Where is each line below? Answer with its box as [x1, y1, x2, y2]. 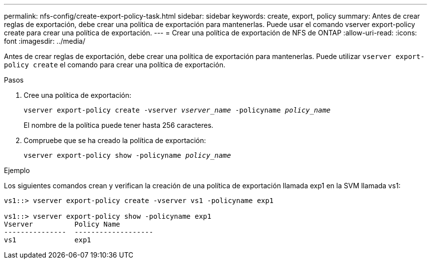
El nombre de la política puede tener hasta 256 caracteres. [24, 121, 214, 129]
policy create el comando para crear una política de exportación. [4, 60, 225, 69]
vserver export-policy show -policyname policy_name [24, 151, 231, 159]
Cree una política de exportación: [24, 91, 131, 99]
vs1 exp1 [4, 236, 92, 244]
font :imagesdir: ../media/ [4, 37, 86, 45]
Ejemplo [4, 166, 30, 175]
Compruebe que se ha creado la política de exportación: [24, 136, 206, 145]
